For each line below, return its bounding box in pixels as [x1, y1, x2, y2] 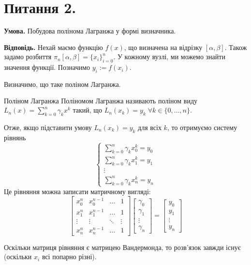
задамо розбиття [4, 51, 52, 62]
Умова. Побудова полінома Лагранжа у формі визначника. [4, 26, 176, 36]
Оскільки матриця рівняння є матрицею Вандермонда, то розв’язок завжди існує [4, 242, 241, 252]
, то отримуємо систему [167, 122, 237, 132]
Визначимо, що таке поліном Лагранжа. [4, 79, 121, 89]
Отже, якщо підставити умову [4, 122, 92, 132]
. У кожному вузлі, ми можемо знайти [113, 51, 225, 62]
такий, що [73, 105, 103, 115]
